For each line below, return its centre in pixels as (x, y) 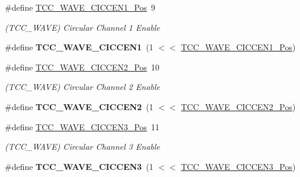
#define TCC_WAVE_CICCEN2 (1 (79, 106)
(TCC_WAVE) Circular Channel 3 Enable (82, 147)
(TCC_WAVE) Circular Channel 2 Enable (82, 87)
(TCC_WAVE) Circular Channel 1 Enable (82, 27)
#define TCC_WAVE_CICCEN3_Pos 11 (82, 126)
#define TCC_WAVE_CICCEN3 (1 (79, 166)
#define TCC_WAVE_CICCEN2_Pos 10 (82, 67)
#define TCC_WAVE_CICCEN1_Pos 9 (80, 7)
